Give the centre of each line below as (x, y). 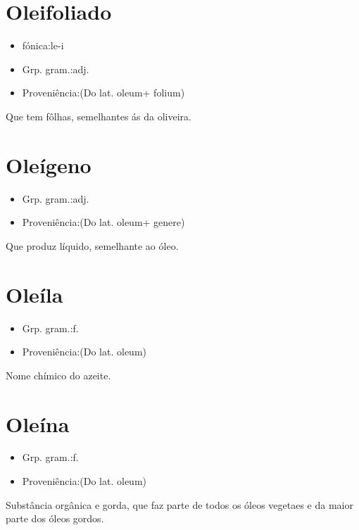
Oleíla (34, 294)
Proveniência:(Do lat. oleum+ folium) (103, 93)
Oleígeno (49, 164)
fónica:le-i (43, 45)
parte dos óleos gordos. (55, 518)
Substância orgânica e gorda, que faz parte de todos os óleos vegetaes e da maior (179, 504)
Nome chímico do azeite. (58, 375)
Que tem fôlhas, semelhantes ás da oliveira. (99, 116)
